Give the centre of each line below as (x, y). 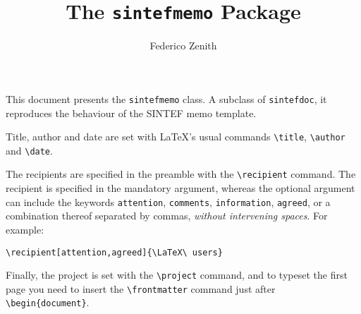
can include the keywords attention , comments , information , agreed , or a (168, 201)
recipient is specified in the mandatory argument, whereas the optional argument (180, 188)
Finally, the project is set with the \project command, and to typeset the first (177, 275)
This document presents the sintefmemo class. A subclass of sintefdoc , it (166, 98)
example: (25, 229)
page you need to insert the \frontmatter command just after (141, 288)
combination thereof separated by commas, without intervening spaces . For (167, 216)
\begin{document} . (48, 302)
